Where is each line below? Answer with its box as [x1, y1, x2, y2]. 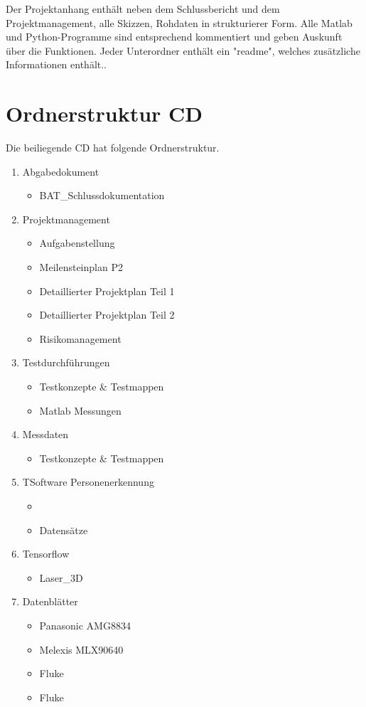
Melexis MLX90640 [39, 642, 124, 656]
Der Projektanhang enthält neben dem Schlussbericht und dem [6, 1, 280, 16]
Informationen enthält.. [6, 57, 107, 72]
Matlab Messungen [39, 403, 122, 418]
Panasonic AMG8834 [39, 617, 131, 632]
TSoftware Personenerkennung [22, 474, 154, 489]
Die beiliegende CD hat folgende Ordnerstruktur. [6, 140, 220, 155]
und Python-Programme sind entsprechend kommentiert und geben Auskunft [6, 29, 343, 44]
